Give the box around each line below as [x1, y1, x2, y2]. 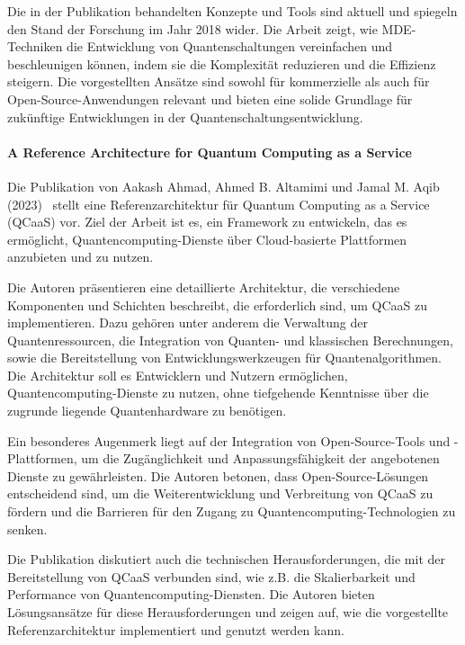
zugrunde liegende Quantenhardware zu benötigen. [7, 401, 287, 420]
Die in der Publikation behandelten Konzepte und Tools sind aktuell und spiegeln [7, 2, 458, 20]
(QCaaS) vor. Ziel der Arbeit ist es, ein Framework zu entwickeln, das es [7, 212, 407, 231]
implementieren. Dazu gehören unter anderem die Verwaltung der [7, 313, 368, 332]
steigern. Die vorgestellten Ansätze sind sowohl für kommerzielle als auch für [7, 72, 430, 91]
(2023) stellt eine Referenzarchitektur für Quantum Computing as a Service [7, 194, 430, 213]
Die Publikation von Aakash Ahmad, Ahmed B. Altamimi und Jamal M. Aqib [7, 176, 440, 195]
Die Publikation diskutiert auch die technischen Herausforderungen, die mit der [7, 550, 445, 569]
